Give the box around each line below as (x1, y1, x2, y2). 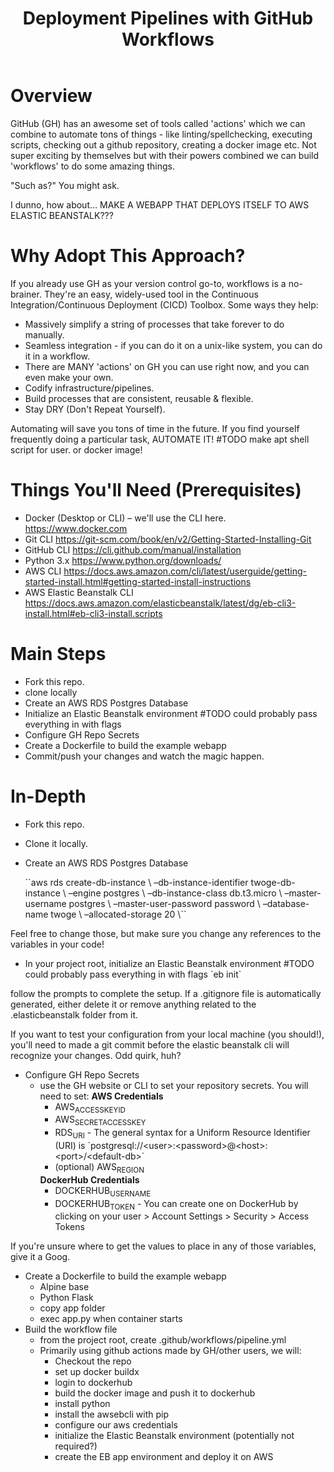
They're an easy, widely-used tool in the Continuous (43, 288, 259, 300)
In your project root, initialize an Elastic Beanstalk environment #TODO (24, 957, 315, 969)
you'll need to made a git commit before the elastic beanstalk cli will (10, 1038, 290, 1051)
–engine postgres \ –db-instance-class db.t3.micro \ (68, 887, 283, 899)
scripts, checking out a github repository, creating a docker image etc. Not (10, 138, 317, 151)
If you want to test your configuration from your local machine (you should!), (10, 1028, 325, 1040)
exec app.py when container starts (39, 1313, 183, 1325)
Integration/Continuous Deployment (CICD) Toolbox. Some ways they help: (10, 298, 319, 311)
